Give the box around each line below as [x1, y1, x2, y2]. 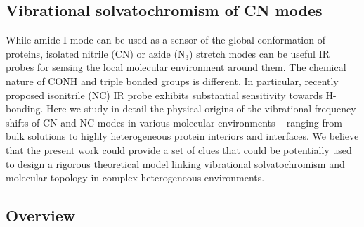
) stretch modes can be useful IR [189, 46, 330, 60]
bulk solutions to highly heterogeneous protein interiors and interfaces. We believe [6, 129, 359, 143]
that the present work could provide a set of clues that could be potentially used [6, 142, 352, 157]
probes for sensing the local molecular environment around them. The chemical [6, 60, 346, 74]
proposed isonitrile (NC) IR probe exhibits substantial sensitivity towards [6, 87, 323, 102]
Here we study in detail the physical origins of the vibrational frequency [46, 101, 356, 116]
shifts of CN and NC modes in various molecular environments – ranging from [6, 115, 342, 129]
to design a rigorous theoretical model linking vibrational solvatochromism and [6, 156, 345, 171]
